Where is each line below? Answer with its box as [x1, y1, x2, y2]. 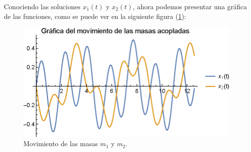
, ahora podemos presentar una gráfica [133, 1, 247, 11]
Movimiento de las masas [23, 138, 98, 149]
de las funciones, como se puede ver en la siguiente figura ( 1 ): [4, 11, 186, 21]
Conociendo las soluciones [4, 1, 81, 11]
